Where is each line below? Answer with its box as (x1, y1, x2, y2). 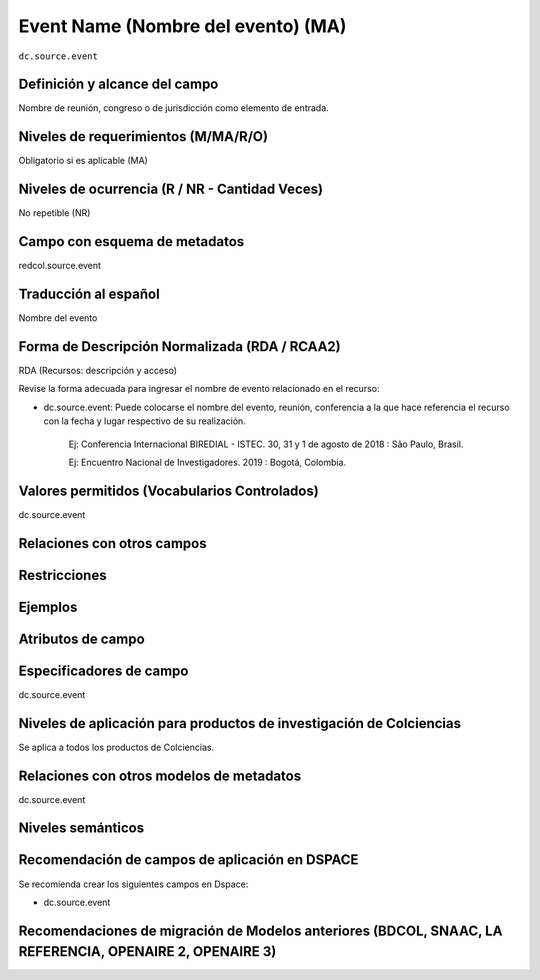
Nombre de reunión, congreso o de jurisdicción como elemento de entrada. (18, 102, 329, 114)
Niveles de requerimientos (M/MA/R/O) (18, 128, 269, 145)
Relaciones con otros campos (18, 535, 207, 552)
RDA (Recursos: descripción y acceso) (18, 364, 178, 376)
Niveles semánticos (18, 820, 145, 837)
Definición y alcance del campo (18, 76, 219, 93)
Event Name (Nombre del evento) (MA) (18, 15, 347, 37)
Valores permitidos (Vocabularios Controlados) (18, 482, 319, 499)
